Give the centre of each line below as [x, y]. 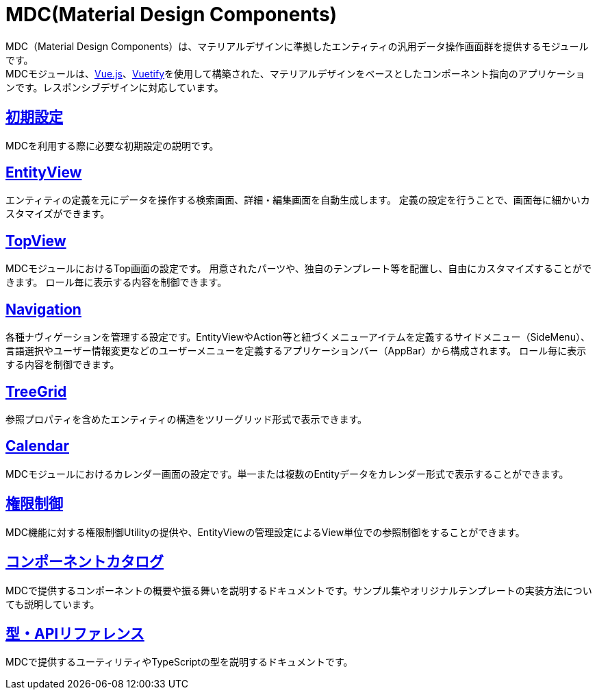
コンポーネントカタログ [85, 562]
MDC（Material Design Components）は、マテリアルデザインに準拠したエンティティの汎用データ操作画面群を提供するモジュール [297, 46]
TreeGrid [36, 391]
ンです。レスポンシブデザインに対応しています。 [115, 87]
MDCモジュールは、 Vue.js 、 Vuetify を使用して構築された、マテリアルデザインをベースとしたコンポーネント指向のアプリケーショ [295, 73]
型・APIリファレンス [75, 633]
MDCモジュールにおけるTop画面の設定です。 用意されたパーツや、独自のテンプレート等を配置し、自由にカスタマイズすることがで [298, 269]
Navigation [43, 309]
